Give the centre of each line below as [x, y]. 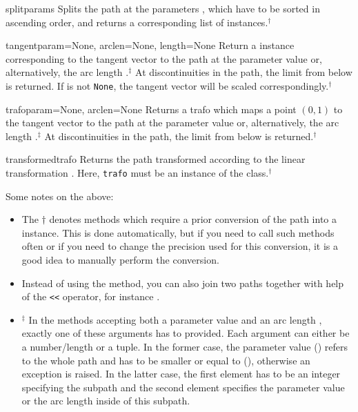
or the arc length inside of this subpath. [106, 401]
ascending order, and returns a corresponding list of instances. [137, 22]
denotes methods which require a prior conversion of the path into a [193, 219]
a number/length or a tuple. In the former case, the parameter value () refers [185, 347]
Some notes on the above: [60, 196]
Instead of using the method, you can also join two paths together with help [183, 283]
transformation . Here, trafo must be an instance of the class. [137, 173]
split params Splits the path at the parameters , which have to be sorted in [163, 8]
